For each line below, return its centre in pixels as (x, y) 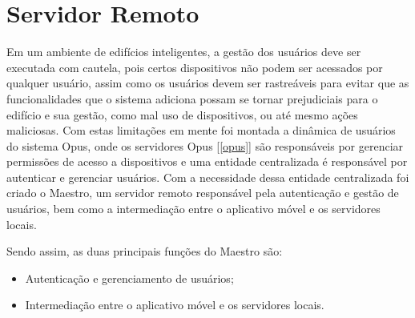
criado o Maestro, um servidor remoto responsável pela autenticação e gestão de (203, 193)
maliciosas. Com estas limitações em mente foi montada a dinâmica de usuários (201, 130)
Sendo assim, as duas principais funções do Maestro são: (145, 251)
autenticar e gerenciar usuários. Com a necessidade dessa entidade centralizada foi (208, 177)
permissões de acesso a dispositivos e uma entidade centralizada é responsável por (207, 161)
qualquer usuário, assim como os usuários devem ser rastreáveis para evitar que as (208, 83)
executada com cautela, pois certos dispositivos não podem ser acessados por (195, 67)
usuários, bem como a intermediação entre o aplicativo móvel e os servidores (193, 209)
